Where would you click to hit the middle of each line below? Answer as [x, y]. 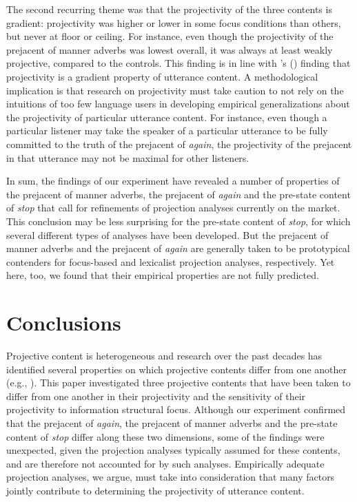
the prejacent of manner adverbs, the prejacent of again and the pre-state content [178, 194]
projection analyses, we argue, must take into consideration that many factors [171, 477]
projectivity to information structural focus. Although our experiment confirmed [176, 409]
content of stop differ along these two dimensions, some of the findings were [165, 436]
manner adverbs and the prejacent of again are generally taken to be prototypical [178, 248]
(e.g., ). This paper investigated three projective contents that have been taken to [178, 383]
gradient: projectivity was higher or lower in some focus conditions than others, [174, 22]
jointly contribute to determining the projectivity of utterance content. [155, 490]
